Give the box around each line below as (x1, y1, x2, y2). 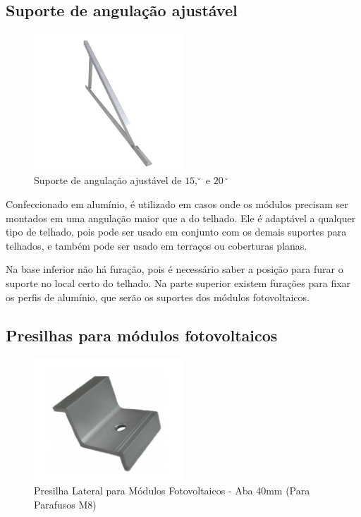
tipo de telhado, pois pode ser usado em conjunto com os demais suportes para (6, 224, 347, 239)
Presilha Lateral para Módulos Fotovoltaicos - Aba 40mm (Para (34, 482, 310, 497)
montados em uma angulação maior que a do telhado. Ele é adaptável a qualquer (6, 210, 356, 225)
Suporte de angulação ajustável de (34, 173, 182, 188)
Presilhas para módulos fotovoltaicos (6, 324, 278, 346)
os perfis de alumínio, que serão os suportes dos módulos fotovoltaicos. (6, 289, 310, 304)
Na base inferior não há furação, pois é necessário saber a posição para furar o (6, 262, 343, 276)
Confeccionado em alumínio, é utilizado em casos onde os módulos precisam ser (6, 196, 348, 211)
